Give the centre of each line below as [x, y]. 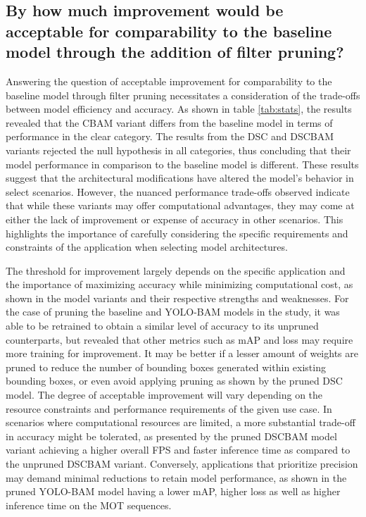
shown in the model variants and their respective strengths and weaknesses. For [177, 298]
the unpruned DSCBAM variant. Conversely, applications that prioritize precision [182, 464]
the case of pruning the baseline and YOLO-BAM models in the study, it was [173, 312]
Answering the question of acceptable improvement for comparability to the [169, 81]
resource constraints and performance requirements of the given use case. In [169, 408]
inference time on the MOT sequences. [89, 505]
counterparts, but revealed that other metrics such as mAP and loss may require [179, 339]
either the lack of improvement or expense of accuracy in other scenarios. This [175, 219]
